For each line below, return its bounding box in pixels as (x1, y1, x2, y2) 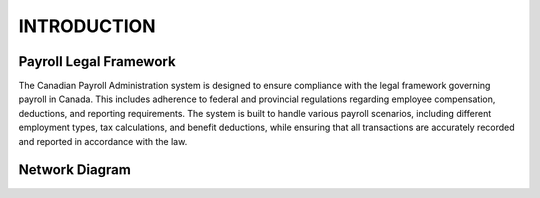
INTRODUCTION (18, 15, 156, 37)
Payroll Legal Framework (18, 53, 176, 70)
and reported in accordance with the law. (18, 135, 188, 147)
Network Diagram (18, 161, 132, 179)
